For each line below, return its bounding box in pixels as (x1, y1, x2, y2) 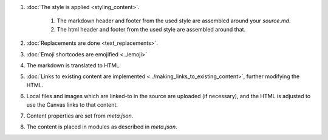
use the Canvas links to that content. (26, 101, 118, 108)
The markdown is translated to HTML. (26, 61, 121, 69)
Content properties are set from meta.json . (26, 112, 134, 119)
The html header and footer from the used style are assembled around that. (56, 25, 246, 33)
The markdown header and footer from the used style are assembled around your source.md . (56, 17, 291, 24)
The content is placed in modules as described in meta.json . (26, 123, 177, 130)
